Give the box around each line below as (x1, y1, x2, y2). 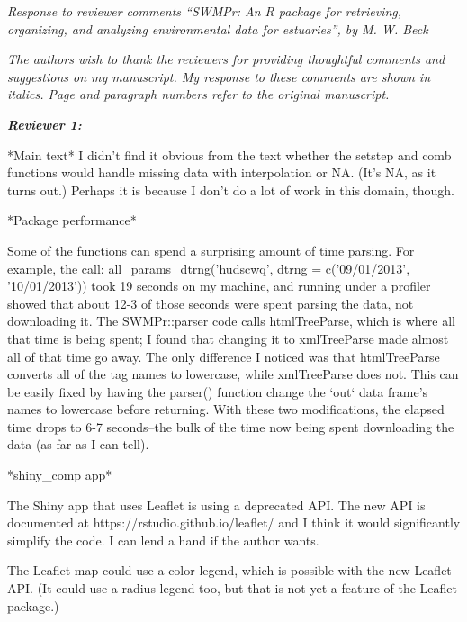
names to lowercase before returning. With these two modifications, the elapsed (7, 400, 445, 419)
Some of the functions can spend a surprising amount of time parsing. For (7, 240, 415, 259)
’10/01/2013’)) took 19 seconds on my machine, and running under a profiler (7, 276, 431, 295)
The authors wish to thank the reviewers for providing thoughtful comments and (7, 50, 445, 68)
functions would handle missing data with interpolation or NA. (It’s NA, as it (7, 163, 436, 182)
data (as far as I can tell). (7, 435, 149, 454)
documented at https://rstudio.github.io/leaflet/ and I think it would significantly (7, 513, 461, 532)
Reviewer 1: (7, 114, 82, 133)
